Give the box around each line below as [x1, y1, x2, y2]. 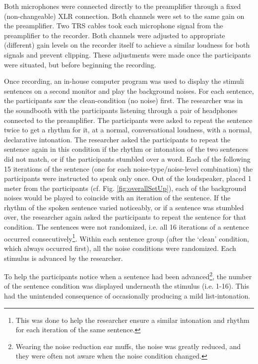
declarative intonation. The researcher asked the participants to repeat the [4, 134, 231, 144]
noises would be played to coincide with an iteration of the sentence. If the [4, 192, 231, 203]
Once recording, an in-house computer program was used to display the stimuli [4, 76, 244, 86]
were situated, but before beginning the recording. [4, 59, 156, 69]
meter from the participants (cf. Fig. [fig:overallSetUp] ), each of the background [4, 182, 247, 193]
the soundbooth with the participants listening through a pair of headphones [4, 105, 238, 115]
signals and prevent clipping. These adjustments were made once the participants [4, 49, 251, 60]
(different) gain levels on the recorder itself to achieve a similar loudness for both [4, 40, 250, 50]
